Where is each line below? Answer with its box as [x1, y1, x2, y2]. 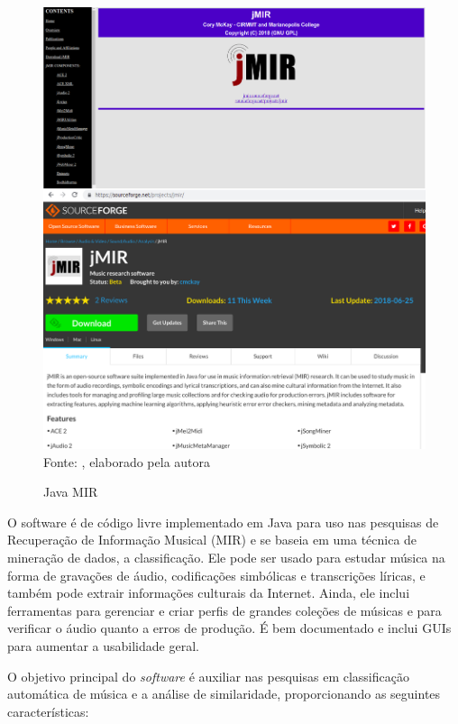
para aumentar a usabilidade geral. [7, 637, 199, 655]
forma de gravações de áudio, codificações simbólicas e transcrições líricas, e [7, 565, 426, 584]
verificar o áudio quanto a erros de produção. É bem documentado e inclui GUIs [7, 619, 452, 637]
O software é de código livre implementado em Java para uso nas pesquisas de [7, 512, 439, 531]
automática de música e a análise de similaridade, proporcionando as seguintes [7, 684, 441, 703]
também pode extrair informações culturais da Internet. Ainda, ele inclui [7, 583, 410, 602]
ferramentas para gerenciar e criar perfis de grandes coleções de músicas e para [7, 600, 442, 619]
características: [7, 701, 89, 720]
